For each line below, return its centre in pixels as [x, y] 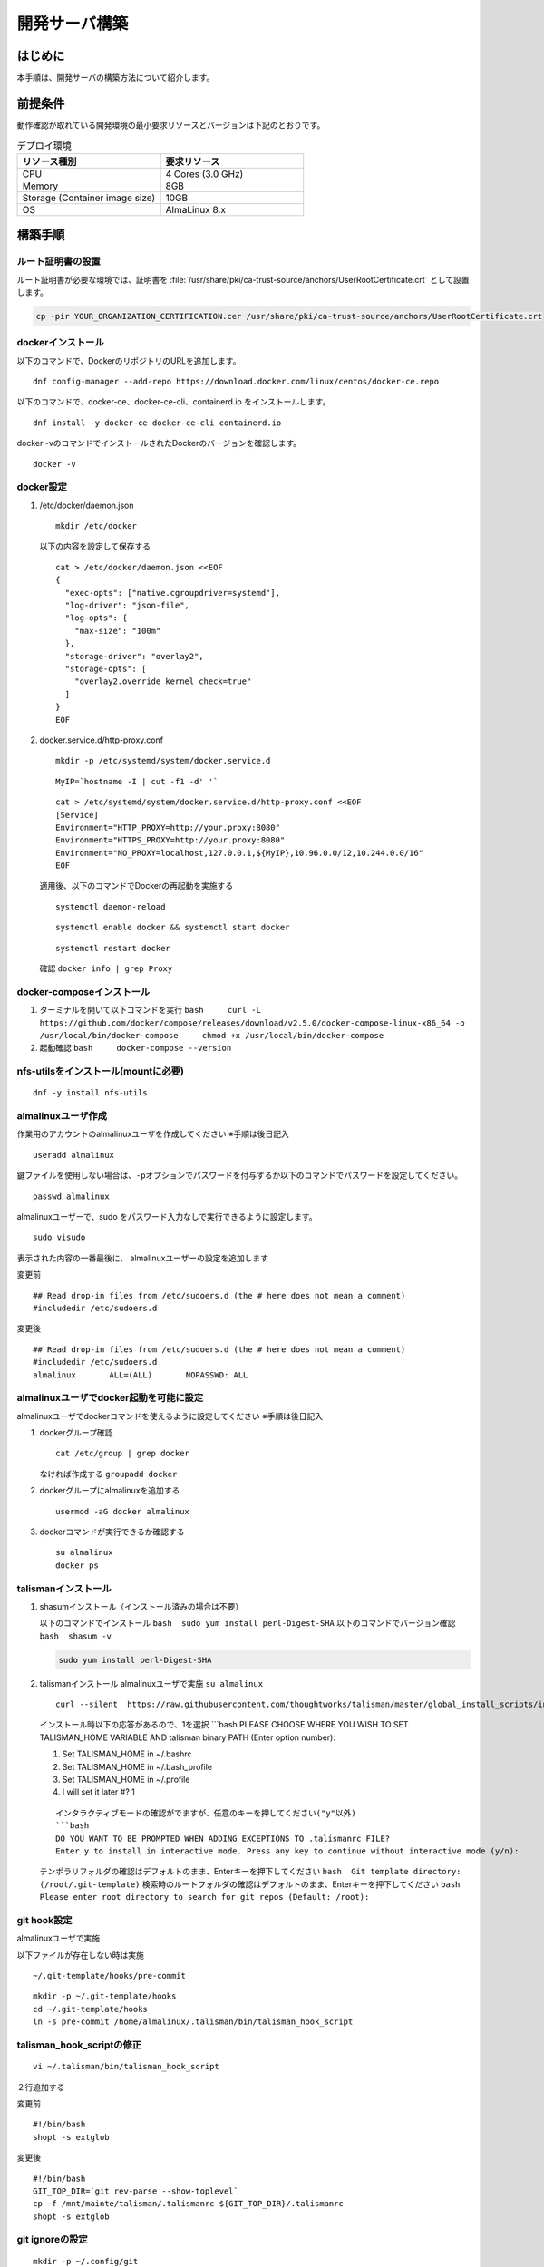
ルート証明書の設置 [59, 261]
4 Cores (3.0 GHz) [204, 174]
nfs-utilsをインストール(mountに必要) [101, 1072]
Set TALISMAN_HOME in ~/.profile [126, 1780]
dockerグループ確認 [76, 1433]
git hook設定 [44, 1920]
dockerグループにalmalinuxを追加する [110, 1491]
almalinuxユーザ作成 [62, 1116]
